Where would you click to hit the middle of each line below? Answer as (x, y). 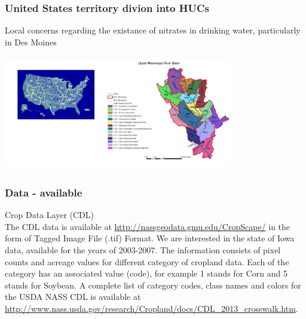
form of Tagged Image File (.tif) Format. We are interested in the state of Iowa (150, 238)
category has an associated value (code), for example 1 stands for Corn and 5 (146, 273)
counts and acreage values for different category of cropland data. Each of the (147, 261)
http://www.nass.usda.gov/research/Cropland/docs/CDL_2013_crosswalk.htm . (152, 308)
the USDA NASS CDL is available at (73, 297)
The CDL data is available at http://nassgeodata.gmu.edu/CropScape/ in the (148, 226)
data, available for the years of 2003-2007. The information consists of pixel (143, 249)
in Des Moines (31, 42)
